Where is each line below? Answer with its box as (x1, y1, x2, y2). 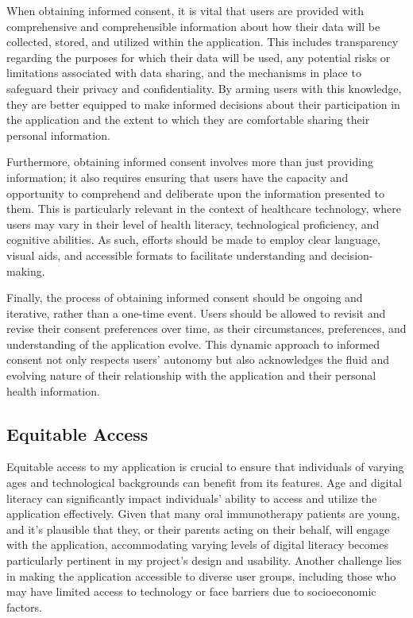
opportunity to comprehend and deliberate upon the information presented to (6, 184, 384, 201)
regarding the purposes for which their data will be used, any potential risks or (6, 48, 391, 65)
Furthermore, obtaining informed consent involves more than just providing (6, 153, 373, 170)
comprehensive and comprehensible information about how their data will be (6, 17, 380, 34)
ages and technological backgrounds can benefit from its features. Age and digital (6, 474, 402, 491)
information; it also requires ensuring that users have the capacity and (6, 168, 349, 185)
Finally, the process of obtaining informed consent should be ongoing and (6, 289, 363, 306)
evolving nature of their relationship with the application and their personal (6, 367, 376, 384)
